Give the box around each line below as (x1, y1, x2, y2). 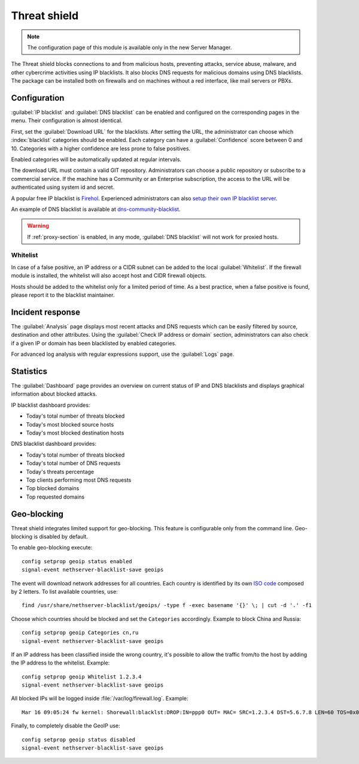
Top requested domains (26, 493, 85, 500)
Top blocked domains (26, 485, 80, 492)
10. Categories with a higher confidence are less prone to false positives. (11, 144, 191, 152)
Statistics (11, 366, 48, 376)
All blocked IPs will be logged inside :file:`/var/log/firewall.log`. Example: (11, 695, 188, 702)
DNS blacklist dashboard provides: (11, 440, 97, 448)
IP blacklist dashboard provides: (11, 401, 90, 409)
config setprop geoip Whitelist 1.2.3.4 (22, 673, 142, 680)
